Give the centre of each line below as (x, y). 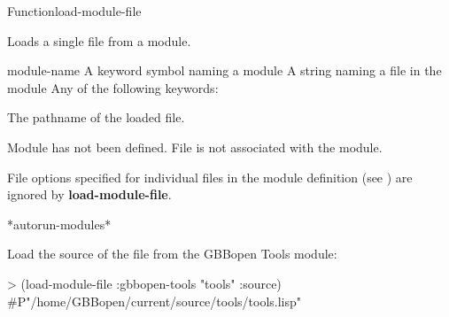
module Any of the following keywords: (113, 87)
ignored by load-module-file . (89, 194)
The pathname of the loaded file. (96, 117)
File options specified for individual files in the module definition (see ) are (210, 177)
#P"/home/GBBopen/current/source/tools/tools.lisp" (155, 301)
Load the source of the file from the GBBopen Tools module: (172, 254)
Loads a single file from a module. (99, 40)
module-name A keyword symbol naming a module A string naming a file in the (224, 70)
